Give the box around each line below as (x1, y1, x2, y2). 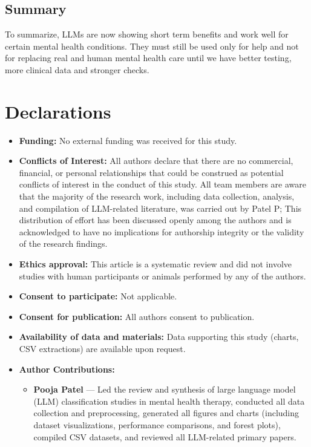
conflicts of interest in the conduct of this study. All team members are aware (19, 178, 306, 191)
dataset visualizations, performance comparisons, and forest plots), (33, 418, 281, 431)
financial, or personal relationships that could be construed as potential (19, 166, 284, 178)
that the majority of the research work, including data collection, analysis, (19, 190, 295, 203)
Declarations (5, 99, 111, 123)
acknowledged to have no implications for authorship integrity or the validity (19, 225, 304, 238)
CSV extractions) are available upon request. (19, 342, 186, 355)
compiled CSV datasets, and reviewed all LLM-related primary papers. (33, 430, 296, 443)
